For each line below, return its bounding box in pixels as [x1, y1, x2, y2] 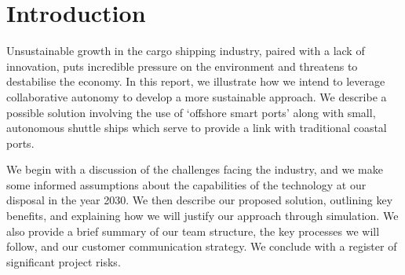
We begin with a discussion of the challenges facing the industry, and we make [6, 161, 383, 178]
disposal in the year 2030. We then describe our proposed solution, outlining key [6, 192, 393, 208]
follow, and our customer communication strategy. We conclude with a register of [6, 238, 397, 255]
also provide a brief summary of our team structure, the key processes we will [6, 222, 380, 239]
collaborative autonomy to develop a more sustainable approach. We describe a [6, 88, 387, 104]
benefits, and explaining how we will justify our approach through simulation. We [6, 207, 399, 224]
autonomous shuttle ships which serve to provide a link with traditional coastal [6, 119, 387, 136]
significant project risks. [6, 253, 121, 269]
